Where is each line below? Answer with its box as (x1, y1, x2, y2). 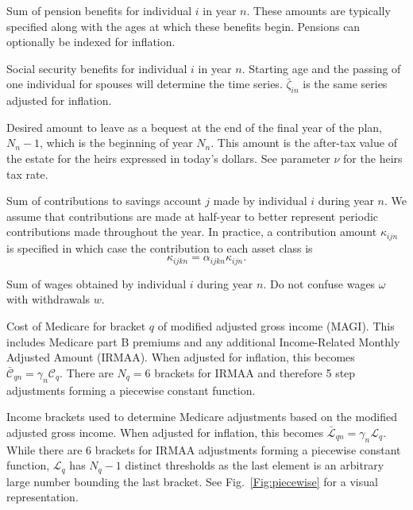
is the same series (303, 75, 388, 92)
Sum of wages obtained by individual (6, 275, 187, 292)
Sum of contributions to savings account (6, 192, 202, 209)
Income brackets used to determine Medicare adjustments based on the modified (6, 408, 398, 425)
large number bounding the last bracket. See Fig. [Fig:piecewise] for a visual (6, 473, 378, 489)
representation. (6, 489, 79, 505)
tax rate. (6, 165, 48, 182)
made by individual (213, 192, 307, 209)
